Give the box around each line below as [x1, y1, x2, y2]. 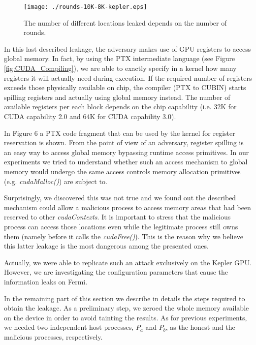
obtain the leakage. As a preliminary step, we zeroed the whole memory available [4, 303, 249, 313]
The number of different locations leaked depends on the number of [24, 17, 227, 28]
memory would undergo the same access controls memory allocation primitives [4, 166, 241, 176]
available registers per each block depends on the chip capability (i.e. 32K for [4, 101, 237, 112]
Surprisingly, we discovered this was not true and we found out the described [4, 192, 236, 203]
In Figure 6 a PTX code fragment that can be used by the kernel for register [4, 127, 235, 138]
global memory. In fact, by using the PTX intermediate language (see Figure [4, 53, 235, 63]
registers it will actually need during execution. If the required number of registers [4, 72, 252, 83]
